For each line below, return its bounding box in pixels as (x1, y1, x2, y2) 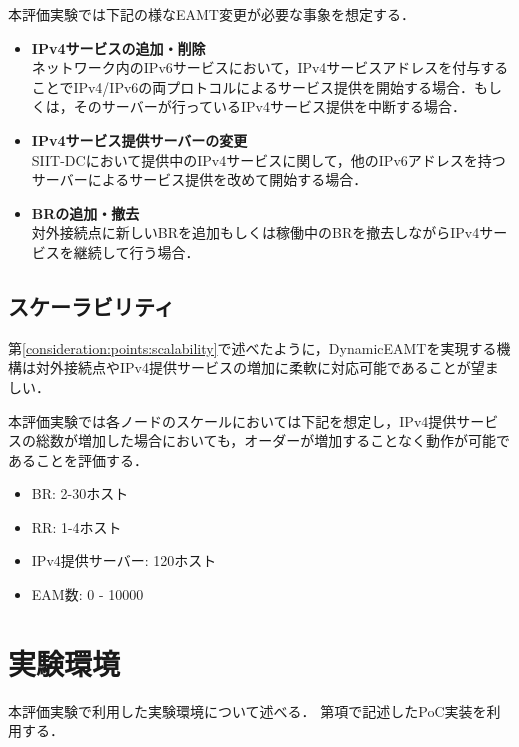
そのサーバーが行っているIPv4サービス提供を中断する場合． (73, 96, 466, 117)
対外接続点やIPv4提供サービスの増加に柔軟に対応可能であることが (35, 357, 471, 378)
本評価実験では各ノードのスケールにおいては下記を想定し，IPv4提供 (8, 410, 457, 431)
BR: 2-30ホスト (31, 483, 129, 504)
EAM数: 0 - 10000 (31, 584, 144, 605)
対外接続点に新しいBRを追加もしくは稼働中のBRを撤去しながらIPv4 (31, 222, 480, 243)
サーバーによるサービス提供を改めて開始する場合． (31, 169, 368, 190)
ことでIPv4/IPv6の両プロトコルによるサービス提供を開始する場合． (31, 76, 474, 97)
